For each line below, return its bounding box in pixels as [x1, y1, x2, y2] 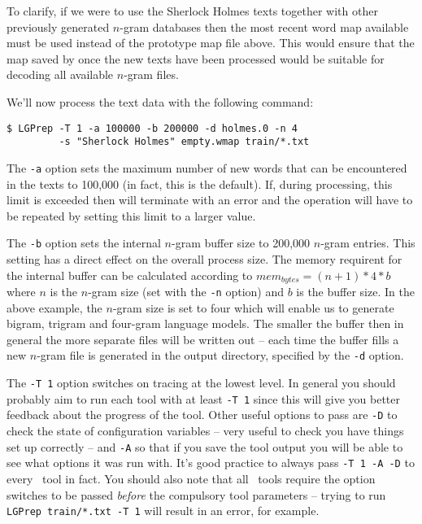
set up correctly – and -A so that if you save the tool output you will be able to [7, 438, 403, 455]
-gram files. [124, 66, 179, 83]
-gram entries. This [320, 234, 415, 251]
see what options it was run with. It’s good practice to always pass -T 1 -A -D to [7, 454, 415, 471]
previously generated [7, 18, 110, 35]
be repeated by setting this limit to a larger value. [7, 207, 256, 224]
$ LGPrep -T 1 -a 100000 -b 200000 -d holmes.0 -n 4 [7, 122, 298, 134]
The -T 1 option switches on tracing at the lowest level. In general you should [7, 374, 396, 391]
